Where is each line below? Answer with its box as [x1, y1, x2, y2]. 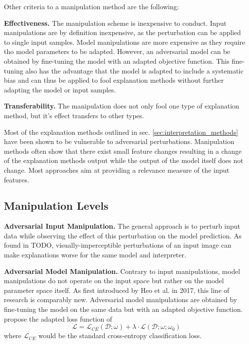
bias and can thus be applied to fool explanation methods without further [4, 75, 224, 85]
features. [4, 174, 29, 184]
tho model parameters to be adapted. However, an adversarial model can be [4, 46, 231, 56]
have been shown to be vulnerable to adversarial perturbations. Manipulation [4, 136, 234, 146]
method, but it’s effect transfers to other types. [4, 110, 144, 120]
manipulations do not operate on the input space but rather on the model [4, 275, 224, 286]
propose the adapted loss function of [4, 313, 112, 324]
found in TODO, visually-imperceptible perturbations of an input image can [4, 240, 231, 250]
